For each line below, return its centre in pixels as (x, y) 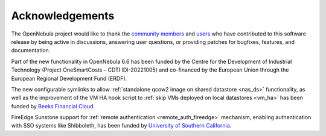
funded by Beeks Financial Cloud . (53, 106)
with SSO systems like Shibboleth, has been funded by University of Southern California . (121, 126)
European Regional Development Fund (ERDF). (69, 78)
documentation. (31, 51)
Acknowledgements (63, 16)
